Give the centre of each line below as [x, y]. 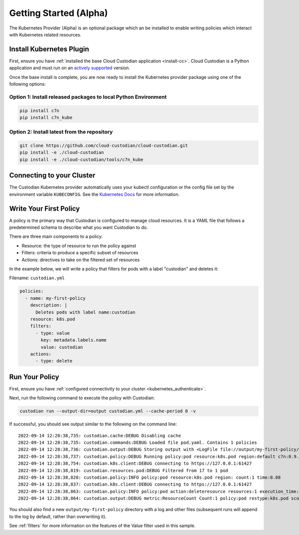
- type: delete [54, 361]
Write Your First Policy [45, 209]
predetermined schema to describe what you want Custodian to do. [78, 227]
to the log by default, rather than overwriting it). [58, 517]
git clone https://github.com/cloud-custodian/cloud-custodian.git [104, 146]
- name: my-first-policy [55, 298]
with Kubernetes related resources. [45, 34]
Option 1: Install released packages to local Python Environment [88, 97]
